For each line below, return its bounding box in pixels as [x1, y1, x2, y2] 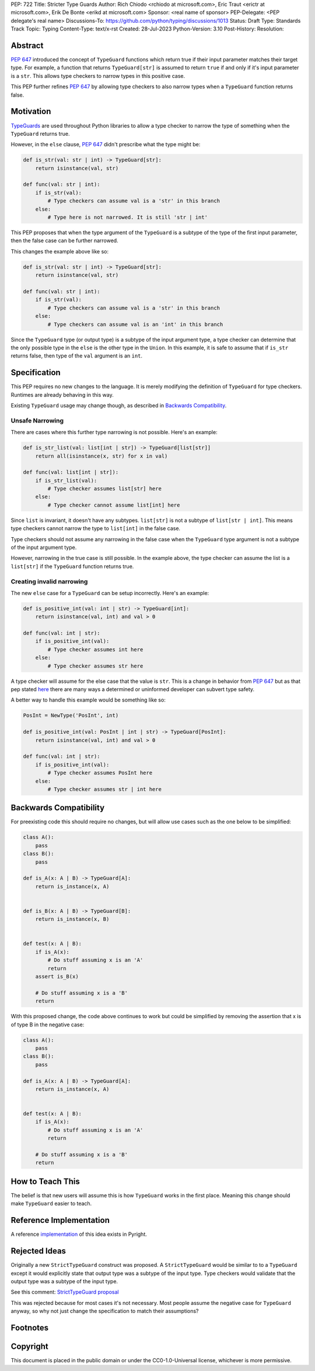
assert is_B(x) [35, 973, 79, 980]
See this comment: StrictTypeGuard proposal [10, 1288, 119, 1296]
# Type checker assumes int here [47, 646, 143, 652]
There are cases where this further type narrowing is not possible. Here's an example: [10, 429, 218, 436]
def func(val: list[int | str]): [23, 469, 119, 476]
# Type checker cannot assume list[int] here [47, 501, 180, 508]
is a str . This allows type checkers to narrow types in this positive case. [10, 72, 185, 79]
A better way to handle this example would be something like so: [10, 696, 166, 703]
